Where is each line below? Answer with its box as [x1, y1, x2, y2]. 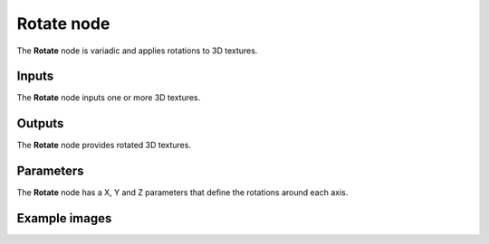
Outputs [16, 116, 64, 131]
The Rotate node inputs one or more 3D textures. [16, 92, 201, 103]
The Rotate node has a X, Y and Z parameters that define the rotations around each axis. [16, 187, 349, 198]
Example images [16, 211, 112, 226]
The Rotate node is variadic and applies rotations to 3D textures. [16, 45, 258, 56]
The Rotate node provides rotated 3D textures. [16, 140, 192, 151]
